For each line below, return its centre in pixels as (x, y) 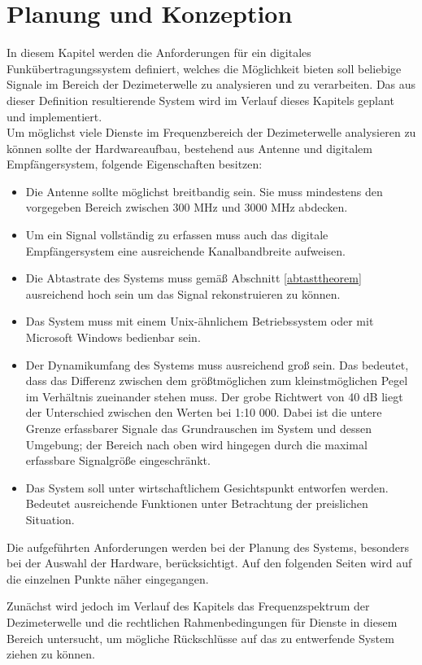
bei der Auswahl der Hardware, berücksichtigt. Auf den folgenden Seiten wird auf (209, 563)
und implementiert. (54, 116)
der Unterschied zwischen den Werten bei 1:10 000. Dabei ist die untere (204, 412)
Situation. (50, 519)
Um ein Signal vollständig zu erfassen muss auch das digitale (177, 235)
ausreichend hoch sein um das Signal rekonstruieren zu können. (183, 293)
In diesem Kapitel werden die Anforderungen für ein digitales (159, 52)
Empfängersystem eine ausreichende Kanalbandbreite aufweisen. (185, 250)
